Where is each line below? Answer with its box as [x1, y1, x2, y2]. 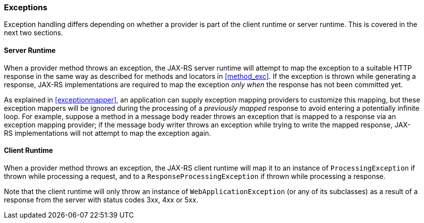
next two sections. [4, 28, 63, 37]
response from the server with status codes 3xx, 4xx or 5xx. [4, 195, 198, 204]
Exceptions [4, 2, 47, 12]
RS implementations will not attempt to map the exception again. [4, 128, 211, 137]
